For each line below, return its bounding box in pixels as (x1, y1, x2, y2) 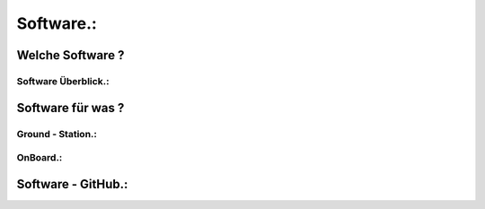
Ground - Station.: (16, 127, 98, 140)
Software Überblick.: (16, 74, 110, 87)
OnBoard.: (16, 152, 63, 164)
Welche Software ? (16, 48, 125, 63)
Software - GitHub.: (16, 176, 128, 192)
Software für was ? (16, 100, 125, 116)
